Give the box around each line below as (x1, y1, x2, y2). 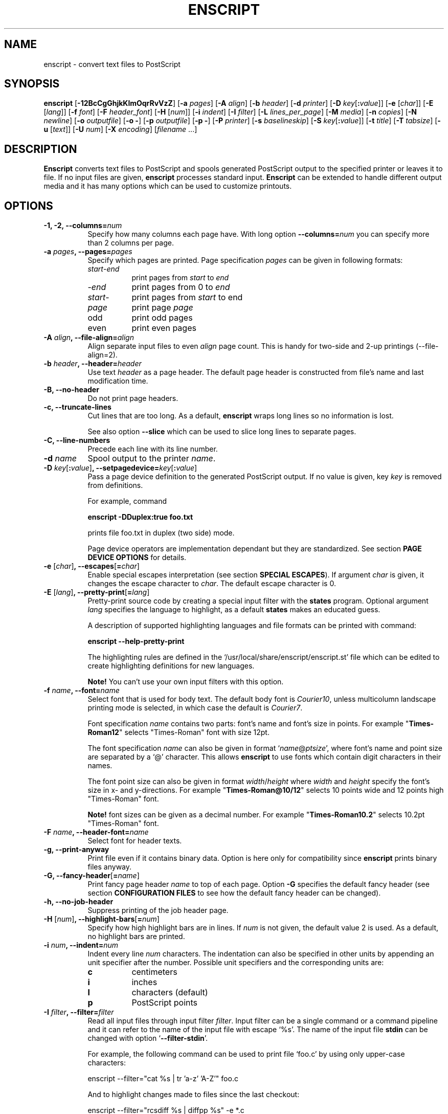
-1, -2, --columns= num (43, 221, 122, 230)
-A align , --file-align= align (43, 333, 134, 342)
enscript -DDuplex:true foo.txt (87, 513, 193, 522)
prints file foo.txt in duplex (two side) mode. (87, 528, 235, 538)
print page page (131, 302, 193, 313)
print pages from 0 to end (131, 282, 230, 293)
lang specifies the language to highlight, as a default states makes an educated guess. (87, 605, 380, 614)
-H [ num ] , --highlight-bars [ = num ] (43, 915, 160, 924)
